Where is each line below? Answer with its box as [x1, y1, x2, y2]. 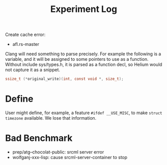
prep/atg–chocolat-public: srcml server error [12, 149, 104, 155]
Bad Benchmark [5, 133, 73, 144]
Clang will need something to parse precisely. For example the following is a [5, 51, 161, 57]
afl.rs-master [12, 41, 39, 47]
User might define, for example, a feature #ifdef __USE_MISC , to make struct [5, 110, 163, 116]
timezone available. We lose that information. [5, 115, 97, 121]
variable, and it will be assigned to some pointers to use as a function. [5, 56, 149, 62]
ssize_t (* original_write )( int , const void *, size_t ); [5, 76, 124, 82]
